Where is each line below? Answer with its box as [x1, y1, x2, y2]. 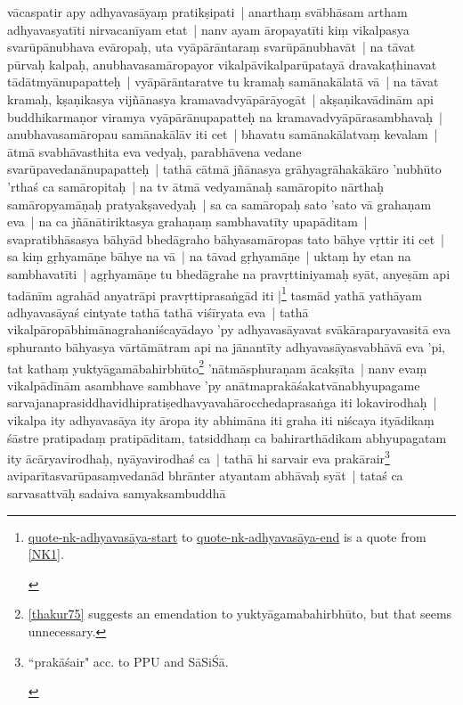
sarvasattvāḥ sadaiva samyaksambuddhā [7, 484, 226, 502]
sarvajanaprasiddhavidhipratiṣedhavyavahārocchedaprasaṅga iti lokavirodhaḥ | [7, 393, 437, 412]
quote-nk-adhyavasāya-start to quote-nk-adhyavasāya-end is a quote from [28, 527, 426, 545]
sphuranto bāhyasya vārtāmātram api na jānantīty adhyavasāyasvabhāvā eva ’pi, [7, 337, 445, 356]
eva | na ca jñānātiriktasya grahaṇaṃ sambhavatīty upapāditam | [7, 212, 368, 231]
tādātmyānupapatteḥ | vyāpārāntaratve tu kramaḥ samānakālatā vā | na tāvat [7, 72, 439, 91]
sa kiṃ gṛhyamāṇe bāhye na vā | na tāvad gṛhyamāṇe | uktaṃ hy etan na [7, 247, 411, 266]
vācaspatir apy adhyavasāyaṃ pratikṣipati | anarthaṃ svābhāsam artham [7, 3, 408, 20]
